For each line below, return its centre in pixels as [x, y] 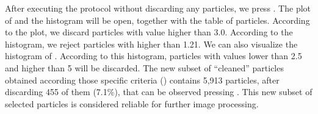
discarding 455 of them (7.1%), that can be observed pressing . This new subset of [159, 92]
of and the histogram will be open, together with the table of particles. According [157, 20]
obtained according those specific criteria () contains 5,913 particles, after [142, 80]
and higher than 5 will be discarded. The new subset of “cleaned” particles [144, 67]
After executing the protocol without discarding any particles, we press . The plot [158, 8]
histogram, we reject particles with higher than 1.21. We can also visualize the [151, 44]
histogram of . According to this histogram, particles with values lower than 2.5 [154, 56]
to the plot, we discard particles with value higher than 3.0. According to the [149, 32]
